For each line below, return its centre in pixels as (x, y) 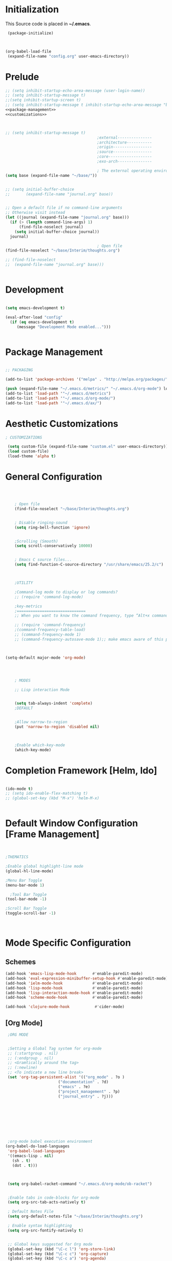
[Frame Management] (52, 834)
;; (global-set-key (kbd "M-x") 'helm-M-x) (52, 798)
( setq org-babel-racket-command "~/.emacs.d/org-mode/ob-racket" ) (80, 1184)
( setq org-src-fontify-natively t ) (45, 1230)
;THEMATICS (17, 857)
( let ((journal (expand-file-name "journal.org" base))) (67, 218)
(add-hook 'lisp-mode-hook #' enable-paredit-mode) (74, 988)
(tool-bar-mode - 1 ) (26, 899)
